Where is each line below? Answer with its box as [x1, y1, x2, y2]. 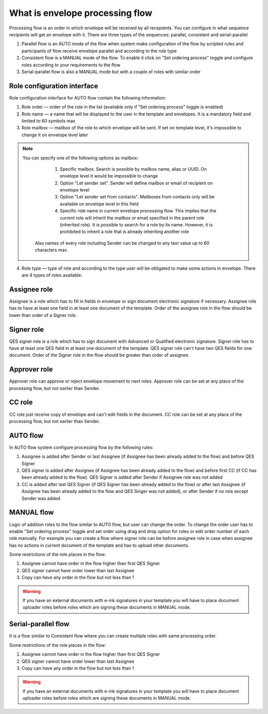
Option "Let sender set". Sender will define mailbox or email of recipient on [60, 180, 213, 186]
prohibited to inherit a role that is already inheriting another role [60, 229, 189, 235]
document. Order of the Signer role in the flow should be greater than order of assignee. [9, 352, 190, 358]
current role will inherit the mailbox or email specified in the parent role [60, 214, 204, 221]
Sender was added [21, 495, 61, 501]
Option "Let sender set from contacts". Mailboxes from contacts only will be [60, 194, 215, 200]
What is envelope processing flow [9, 7, 152, 18]
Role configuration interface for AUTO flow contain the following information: [9, 95, 166, 101]
